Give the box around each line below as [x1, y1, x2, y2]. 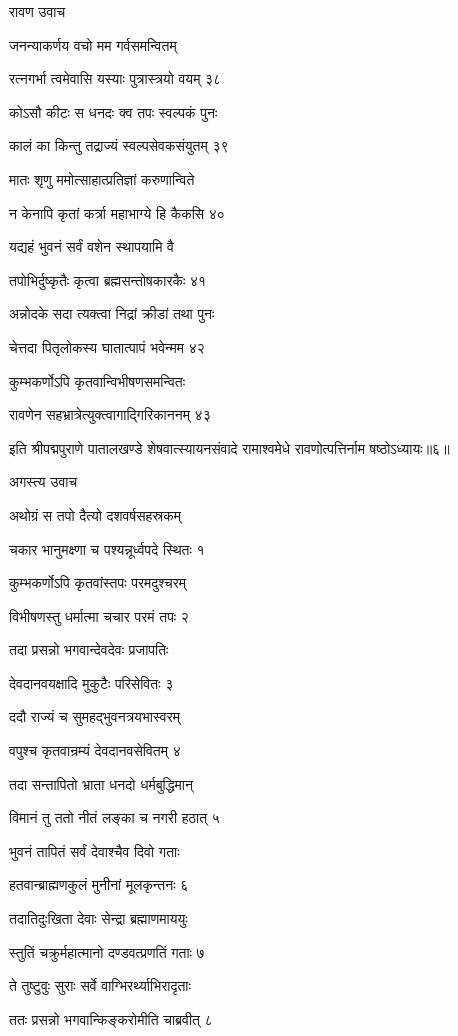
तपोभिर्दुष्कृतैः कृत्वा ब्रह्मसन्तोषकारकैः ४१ [9, 269, 207, 290]
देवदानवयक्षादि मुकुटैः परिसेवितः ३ [9, 672, 174, 693]
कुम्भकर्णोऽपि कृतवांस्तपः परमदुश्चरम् [9, 572, 187, 593]
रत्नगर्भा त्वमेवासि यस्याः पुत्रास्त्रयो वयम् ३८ [9, 68, 222, 89]
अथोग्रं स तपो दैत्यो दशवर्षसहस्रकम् [9, 504, 181, 525]
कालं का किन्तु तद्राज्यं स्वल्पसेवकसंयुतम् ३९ [9, 135, 229, 156]
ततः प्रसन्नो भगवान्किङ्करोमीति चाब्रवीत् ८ [9, 1008, 213, 1029]
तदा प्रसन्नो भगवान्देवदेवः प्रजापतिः [9, 639, 169, 660]
